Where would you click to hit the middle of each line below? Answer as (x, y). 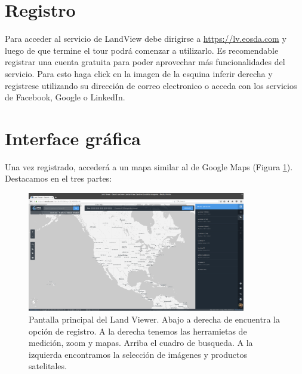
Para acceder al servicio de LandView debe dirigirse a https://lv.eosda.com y (146, 39)
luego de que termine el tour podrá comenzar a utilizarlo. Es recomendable (142, 50)
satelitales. (48, 366)
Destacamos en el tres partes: (58, 178)
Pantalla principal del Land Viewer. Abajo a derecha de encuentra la (154, 319)
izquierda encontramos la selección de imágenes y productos (138, 354)
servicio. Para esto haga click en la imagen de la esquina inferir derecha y (139, 73)
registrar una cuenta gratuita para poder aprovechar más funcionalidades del (145, 62)
